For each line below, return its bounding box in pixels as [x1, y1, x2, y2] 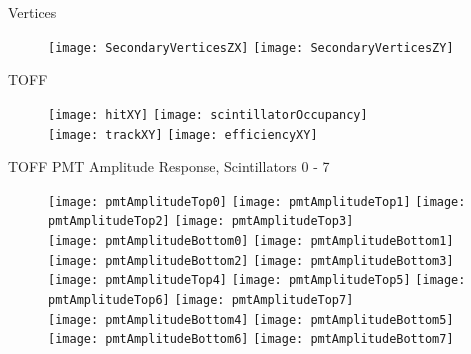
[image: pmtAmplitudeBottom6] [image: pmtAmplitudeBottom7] [48, 332, 454, 347]
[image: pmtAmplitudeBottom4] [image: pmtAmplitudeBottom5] [48, 312, 454, 327]
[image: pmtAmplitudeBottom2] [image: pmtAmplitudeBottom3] [48, 253, 454, 268]
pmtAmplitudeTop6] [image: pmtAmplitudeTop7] [48, 293, 354, 308]
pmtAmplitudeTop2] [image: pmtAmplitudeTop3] [48, 214, 354, 229]
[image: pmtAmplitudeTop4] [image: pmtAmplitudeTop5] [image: [48, 273, 466, 288]
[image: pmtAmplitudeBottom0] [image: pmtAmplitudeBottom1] [48, 234, 454, 249]
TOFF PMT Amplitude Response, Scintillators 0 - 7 [8, 156, 330, 177]
